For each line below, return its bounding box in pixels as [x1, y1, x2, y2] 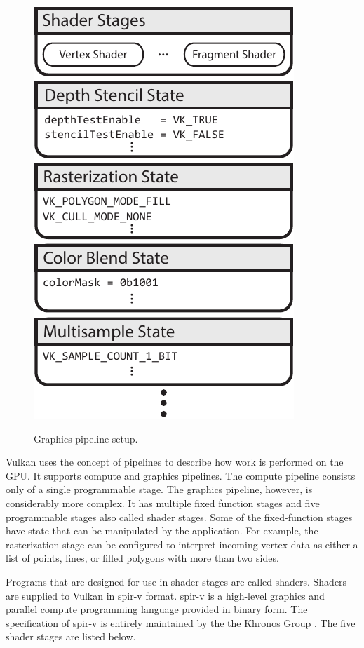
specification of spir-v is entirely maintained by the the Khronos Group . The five [6, 615, 356, 630]
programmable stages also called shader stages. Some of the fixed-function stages [6, 509, 353, 524]
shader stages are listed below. [6, 629, 136, 644]
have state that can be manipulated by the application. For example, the [6, 523, 318, 538]
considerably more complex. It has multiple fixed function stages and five [6, 495, 320, 510]
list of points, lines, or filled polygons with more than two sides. [6, 551, 279, 565]
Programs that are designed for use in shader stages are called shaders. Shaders [6, 574, 347, 588]
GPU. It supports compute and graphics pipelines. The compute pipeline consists [6, 468, 356, 482]
